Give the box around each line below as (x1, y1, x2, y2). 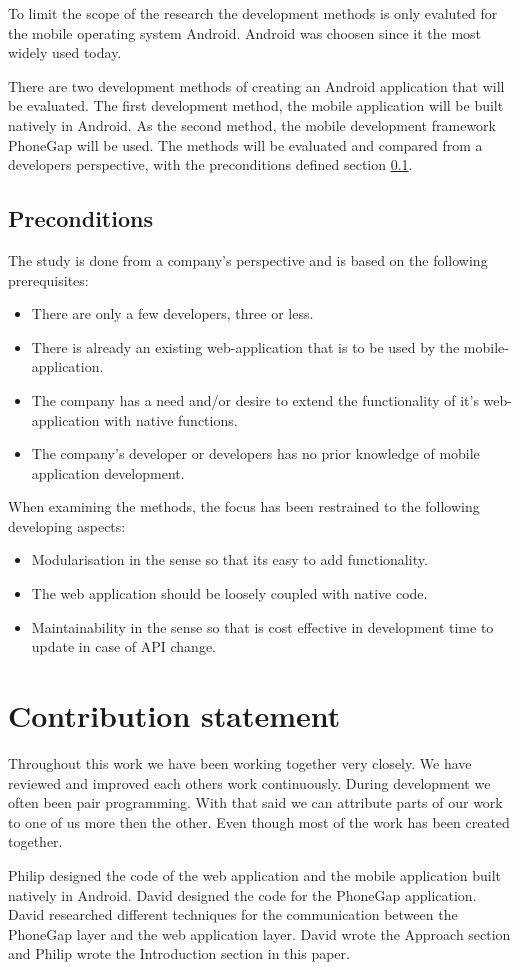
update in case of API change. (31, 636, 217, 657)
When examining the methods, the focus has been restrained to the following (8, 496, 480, 517)
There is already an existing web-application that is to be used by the (31, 336, 460, 357)
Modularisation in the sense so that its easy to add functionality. (31, 549, 428, 570)
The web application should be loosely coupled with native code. (31, 583, 428, 604)
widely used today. (8, 42, 122, 63)
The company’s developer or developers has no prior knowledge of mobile (31, 443, 480, 464)
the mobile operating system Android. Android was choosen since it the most (8, 22, 482, 43)
